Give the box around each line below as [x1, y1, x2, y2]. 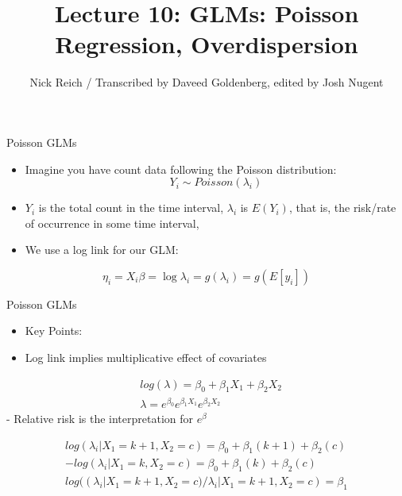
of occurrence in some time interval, [25, 214, 199, 231]
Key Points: [25, 322, 83, 339]
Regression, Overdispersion [55, 28, 358, 60]
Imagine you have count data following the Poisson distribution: [25, 160, 337, 177]
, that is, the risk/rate [288, 199, 396, 216]
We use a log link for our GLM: [25, 241, 179, 258]
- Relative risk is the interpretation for [6, 409, 194, 426]
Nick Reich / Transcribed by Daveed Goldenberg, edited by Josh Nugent [29, 74, 384, 90]
